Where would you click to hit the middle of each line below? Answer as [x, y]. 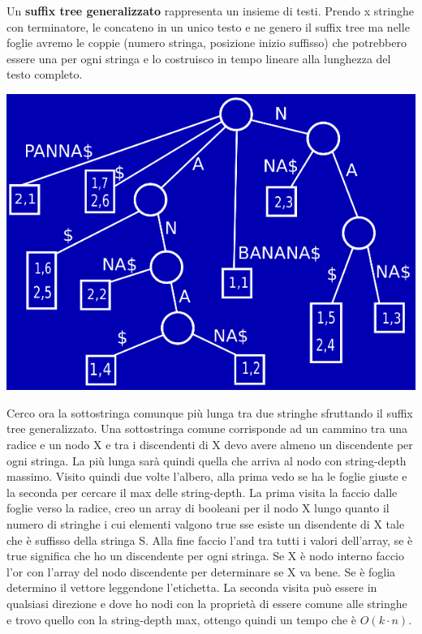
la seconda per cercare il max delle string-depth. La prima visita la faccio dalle [202, 492]
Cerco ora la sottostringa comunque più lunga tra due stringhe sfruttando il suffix [210, 412]
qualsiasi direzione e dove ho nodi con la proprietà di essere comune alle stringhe [207, 604]
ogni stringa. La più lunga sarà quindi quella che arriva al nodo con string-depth [207, 460]
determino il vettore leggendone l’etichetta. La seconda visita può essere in [192, 587]
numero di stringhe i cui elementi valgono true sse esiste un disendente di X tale [206, 524]
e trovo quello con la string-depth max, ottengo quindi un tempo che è [182, 619]
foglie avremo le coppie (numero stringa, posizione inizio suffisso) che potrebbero [207, 43]
